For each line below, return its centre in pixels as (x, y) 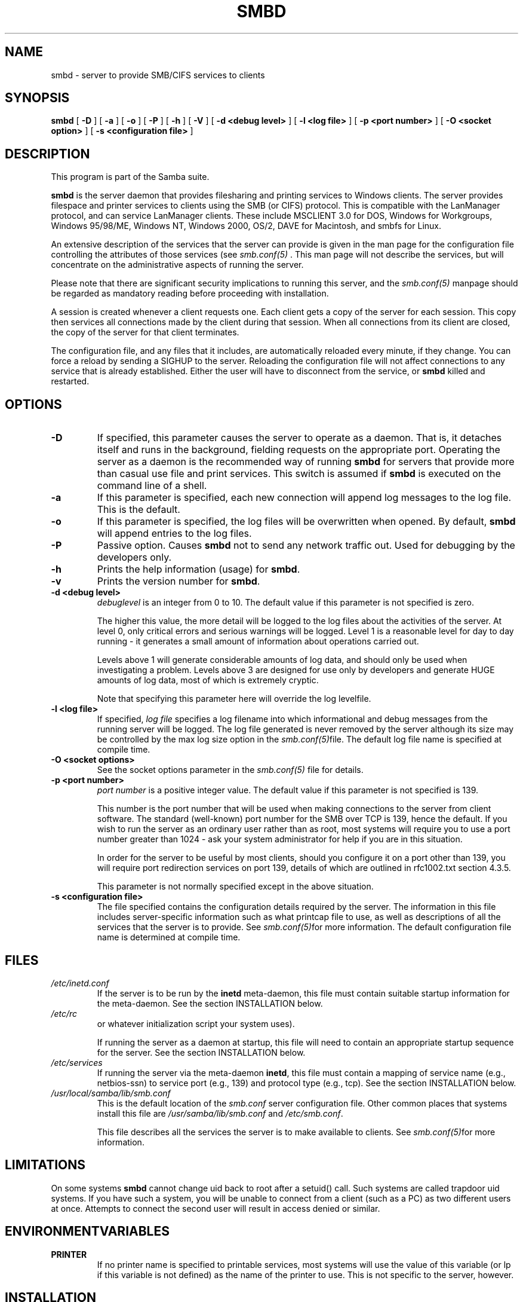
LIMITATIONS (45, 1165)
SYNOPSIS (37, 98)
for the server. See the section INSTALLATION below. (201, 1052)
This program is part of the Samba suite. (130, 177)
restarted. (70, 381)
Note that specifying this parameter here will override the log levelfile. (234, 699)
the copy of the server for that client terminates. (145, 332)
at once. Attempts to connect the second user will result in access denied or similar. (216, 1208)
